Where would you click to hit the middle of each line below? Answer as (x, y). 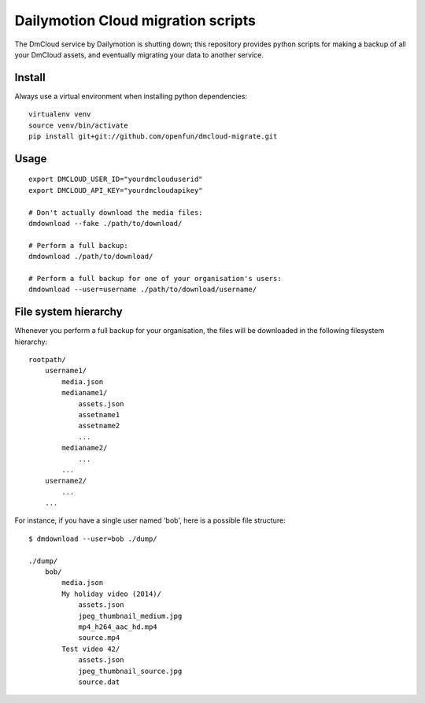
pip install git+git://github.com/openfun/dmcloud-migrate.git (153, 137)
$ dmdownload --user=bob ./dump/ (93, 538)
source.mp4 (99, 638)
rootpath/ (47, 360)
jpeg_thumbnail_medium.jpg (130, 616)
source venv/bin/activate (79, 125)
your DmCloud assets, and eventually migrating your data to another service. (139, 54)
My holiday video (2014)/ (111, 594)
